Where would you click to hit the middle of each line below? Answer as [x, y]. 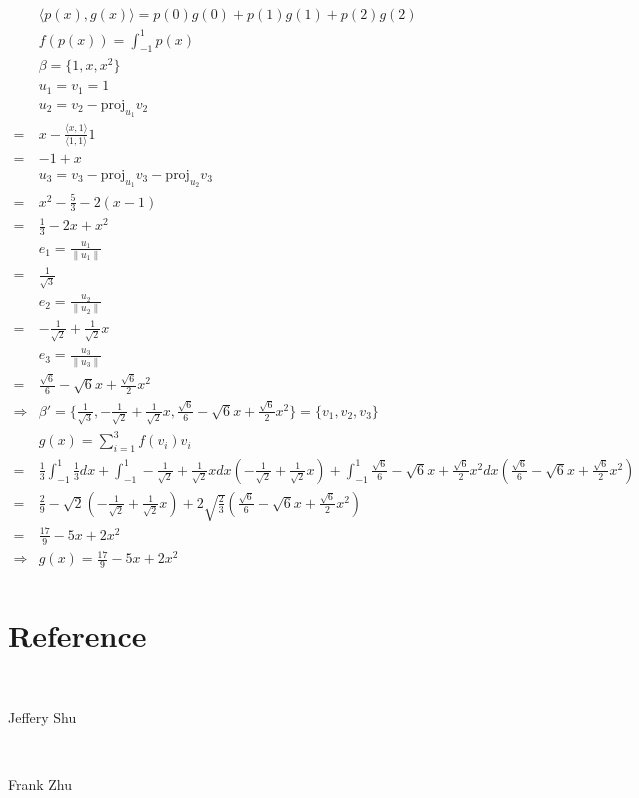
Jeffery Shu [42, 716]
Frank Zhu [40, 783]
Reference [77, 635]
